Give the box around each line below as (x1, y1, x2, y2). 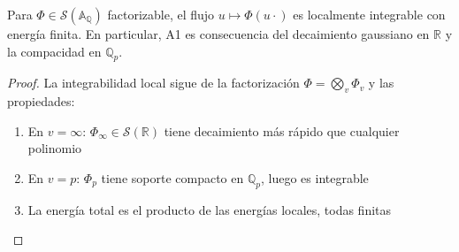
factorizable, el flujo (107, 5, 215, 23)
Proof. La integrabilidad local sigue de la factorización (7, 73, 300, 92)
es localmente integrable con (293, 5, 446, 23)
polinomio (27, 139, 82, 157)
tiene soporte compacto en (101, 168, 244, 187)
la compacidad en (7, 42, 102, 60)
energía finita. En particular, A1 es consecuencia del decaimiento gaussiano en (7, 25, 430, 42)
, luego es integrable (261, 168, 369, 187)
